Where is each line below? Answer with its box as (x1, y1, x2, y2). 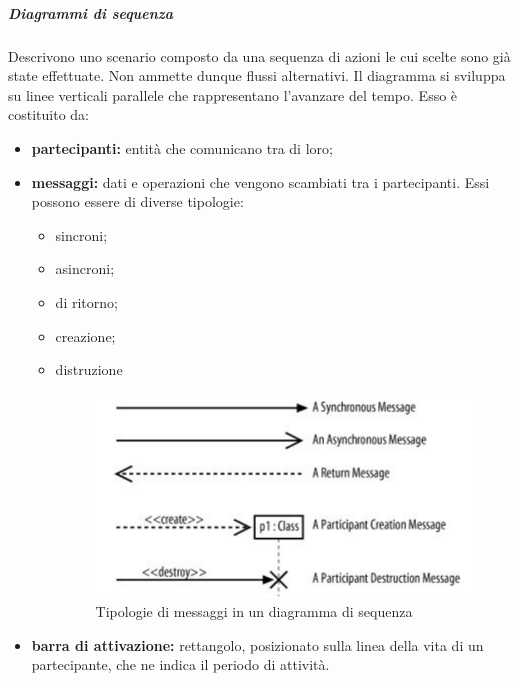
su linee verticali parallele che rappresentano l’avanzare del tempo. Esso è (8, 84, 458, 105)
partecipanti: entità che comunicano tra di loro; (31, 137, 333, 158)
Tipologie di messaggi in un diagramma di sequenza (95, 601, 413, 622)
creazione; (55, 325, 116, 346)
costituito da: (8, 104, 89, 125)
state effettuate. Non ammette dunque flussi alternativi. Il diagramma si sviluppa (8, 65, 506, 86)
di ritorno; (55, 291, 118, 312)
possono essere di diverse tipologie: (31, 191, 244, 212)
